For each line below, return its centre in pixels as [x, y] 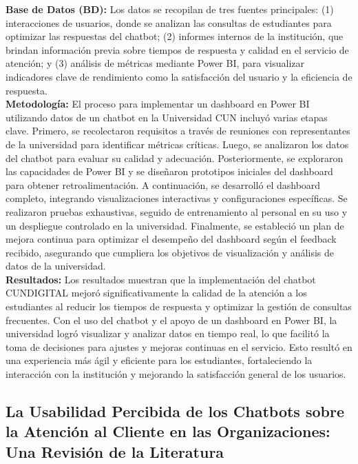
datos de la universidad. [56, 266]
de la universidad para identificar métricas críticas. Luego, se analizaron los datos [177, 144]
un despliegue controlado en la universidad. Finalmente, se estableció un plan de [175, 225]
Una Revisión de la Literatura [115, 451]
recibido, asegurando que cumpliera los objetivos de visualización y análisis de [170, 252]
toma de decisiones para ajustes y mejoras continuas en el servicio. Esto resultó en [179, 346]
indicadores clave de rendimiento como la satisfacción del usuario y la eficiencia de [179, 76]
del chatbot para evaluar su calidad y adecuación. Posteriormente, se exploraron [175, 158]
